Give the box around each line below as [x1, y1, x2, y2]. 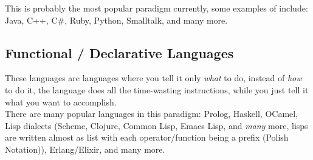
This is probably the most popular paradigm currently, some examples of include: [5, 2, 308, 14]
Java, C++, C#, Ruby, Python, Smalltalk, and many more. [5, 13, 228, 26]
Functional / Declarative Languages [5, 43, 234, 62]
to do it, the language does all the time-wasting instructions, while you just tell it [5, 83, 309, 96]
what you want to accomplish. [5, 95, 117, 108]
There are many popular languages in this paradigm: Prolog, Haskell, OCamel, [5, 107, 298, 120]
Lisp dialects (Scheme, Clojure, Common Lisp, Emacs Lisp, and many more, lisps [5, 119, 308, 132]
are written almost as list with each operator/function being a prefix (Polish [5, 131, 289, 144]
